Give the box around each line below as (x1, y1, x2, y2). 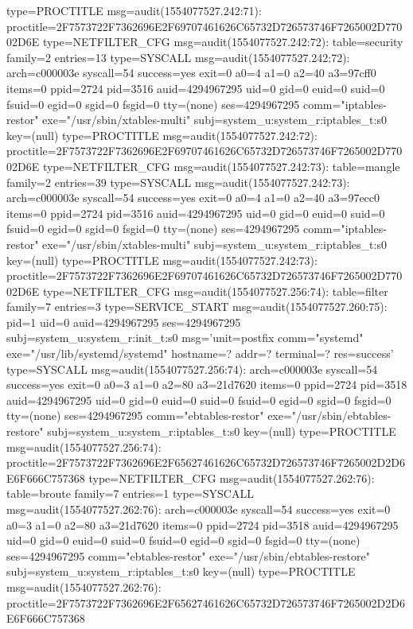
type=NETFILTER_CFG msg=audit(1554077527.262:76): (88, 469, 375, 486)
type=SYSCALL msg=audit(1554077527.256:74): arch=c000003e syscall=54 (6, 360, 378, 377)
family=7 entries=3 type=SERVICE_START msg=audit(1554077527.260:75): (6, 298, 388, 315)
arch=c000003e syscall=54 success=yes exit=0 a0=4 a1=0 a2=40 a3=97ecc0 (6, 189, 380, 206)
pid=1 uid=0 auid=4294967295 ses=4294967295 (6, 313, 241, 330)
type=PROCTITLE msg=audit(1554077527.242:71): (6, 2, 262, 18)
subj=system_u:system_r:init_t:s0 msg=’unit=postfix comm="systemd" (6, 329, 364, 346)
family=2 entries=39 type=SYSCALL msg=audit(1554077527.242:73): (6, 173, 350, 190)
